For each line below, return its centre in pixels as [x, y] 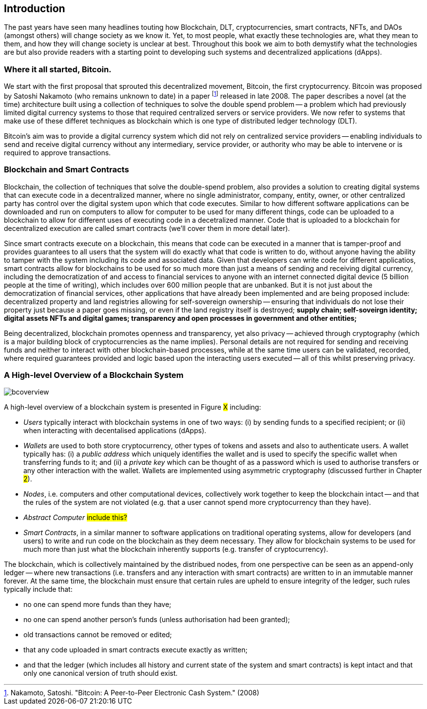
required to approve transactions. [58, 152]
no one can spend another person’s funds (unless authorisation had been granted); [157, 620]
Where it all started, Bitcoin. [58, 69]
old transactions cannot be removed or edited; [98, 635]
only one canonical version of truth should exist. [101, 673]
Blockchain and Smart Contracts [67, 170]
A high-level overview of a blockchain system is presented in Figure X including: [133, 407]
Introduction [35, 9]
